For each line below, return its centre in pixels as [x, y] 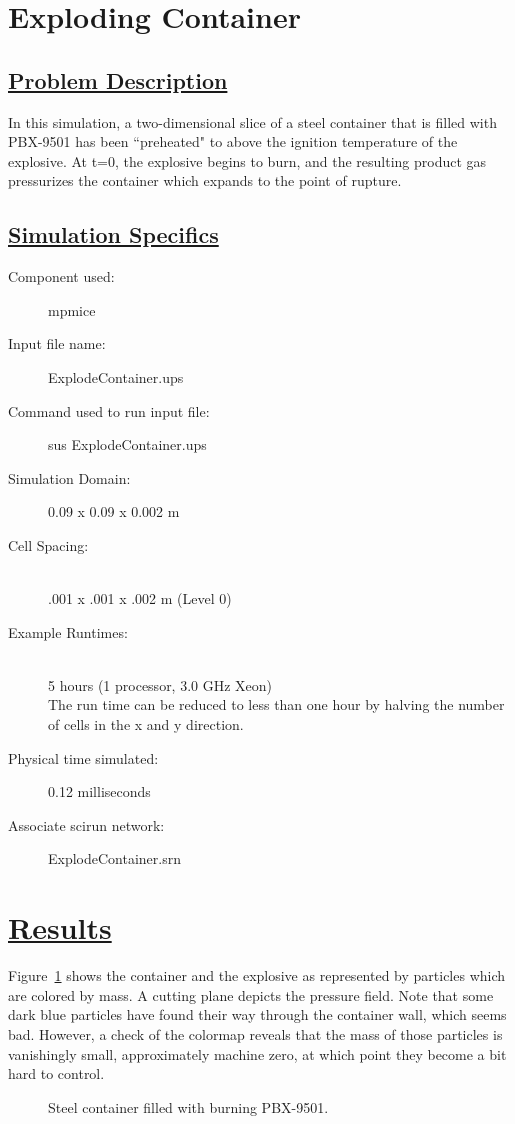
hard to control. [56, 1073]
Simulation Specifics [113, 234]
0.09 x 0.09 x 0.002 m [114, 511]
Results [60, 927]
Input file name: [57, 343]
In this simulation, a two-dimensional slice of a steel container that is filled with [252, 121]
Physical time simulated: [83, 757]
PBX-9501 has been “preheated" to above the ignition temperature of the [233, 141]
